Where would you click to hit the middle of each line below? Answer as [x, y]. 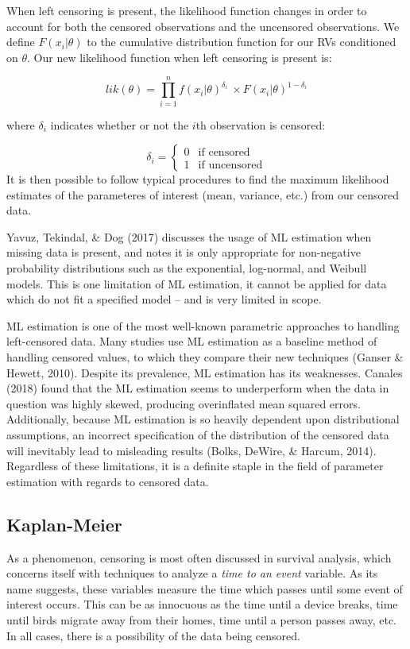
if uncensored [230, 165]
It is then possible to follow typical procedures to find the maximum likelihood [198, 179]
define [21, 42]
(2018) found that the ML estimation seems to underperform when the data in [198, 388]
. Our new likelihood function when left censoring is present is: [180, 57]
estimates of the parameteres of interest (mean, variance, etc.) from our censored [203, 194]
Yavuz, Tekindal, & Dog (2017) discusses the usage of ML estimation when [189, 236]
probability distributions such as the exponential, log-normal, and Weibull [187, 268]
